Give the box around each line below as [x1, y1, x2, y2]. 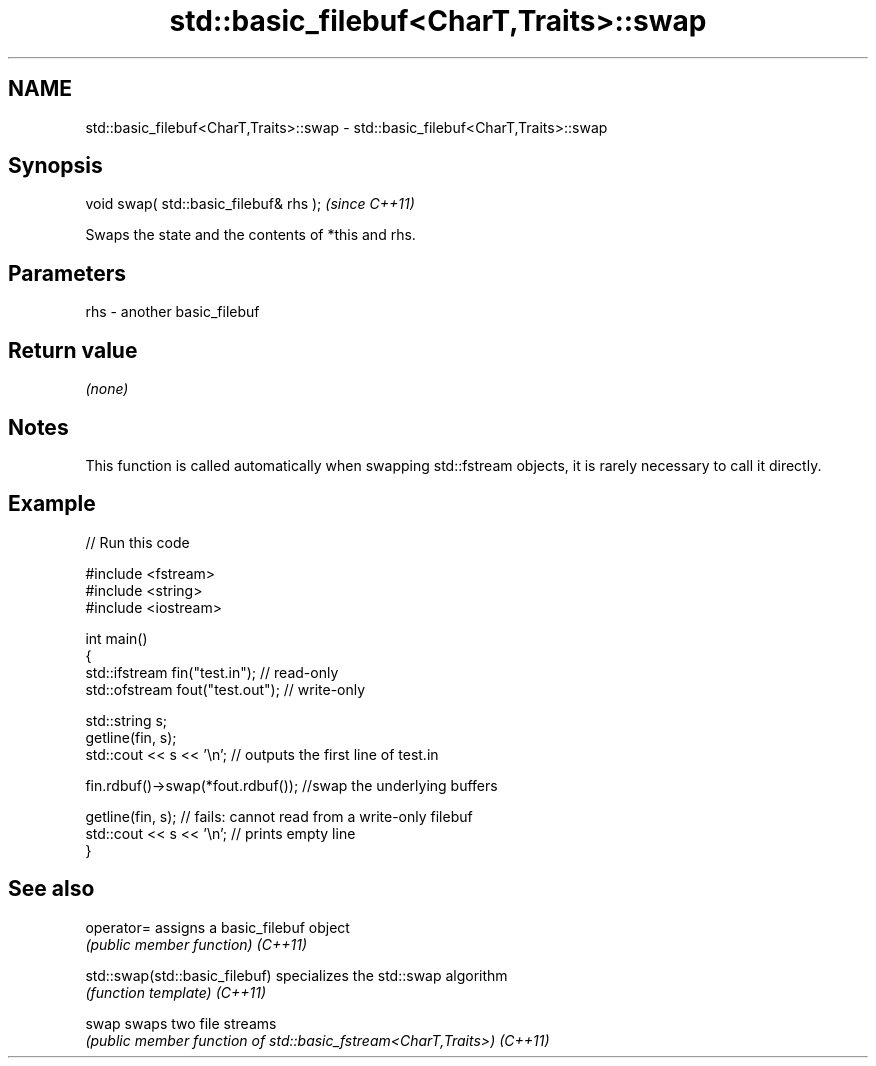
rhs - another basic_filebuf [85, 303, 260, 321]
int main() [85, 629, 148, 647]
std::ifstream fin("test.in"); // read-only [85, 663, 339, 681]
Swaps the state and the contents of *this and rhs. [85, 226, 416, 244]
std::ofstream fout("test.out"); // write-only [85, 680, 366, 698]
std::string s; [85, 711, 168, 729]
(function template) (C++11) [85, 983, 267, 1001]
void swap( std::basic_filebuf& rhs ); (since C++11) [85, 195, 415, 213]
